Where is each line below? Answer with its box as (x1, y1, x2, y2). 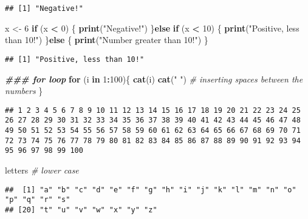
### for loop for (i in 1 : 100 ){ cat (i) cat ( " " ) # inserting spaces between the (5, 72, 303, 85)
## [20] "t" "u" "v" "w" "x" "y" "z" (5, 205, 157, 214)
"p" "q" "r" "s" (5, 195, 70, 204)
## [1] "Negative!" (5, 4, 83, 13)
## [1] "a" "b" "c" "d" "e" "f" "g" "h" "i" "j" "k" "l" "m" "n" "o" (5, 185, 296, 194)
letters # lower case (5, 163, 79, 176)
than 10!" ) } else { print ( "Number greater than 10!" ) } (5, 33, 208, 46)
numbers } (5, 84, 43, 97)
